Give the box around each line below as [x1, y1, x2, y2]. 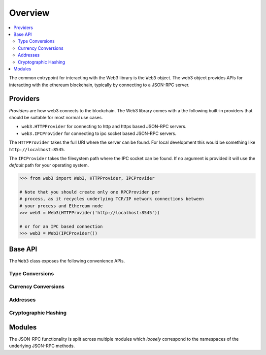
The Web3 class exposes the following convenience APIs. [9, 258, 125, 263]
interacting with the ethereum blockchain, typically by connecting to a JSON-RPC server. [9, 82, 190, 88]
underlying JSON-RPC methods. [9, 343, 75, 349]
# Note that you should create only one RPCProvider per [19, 190, 160, 195]
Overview [9, 7, 50, 18]
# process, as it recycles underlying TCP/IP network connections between [19, 196, 204, 202]
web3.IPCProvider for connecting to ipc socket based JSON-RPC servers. [21, 130, 177, 136]
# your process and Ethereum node [19, 203, 103, 209]
